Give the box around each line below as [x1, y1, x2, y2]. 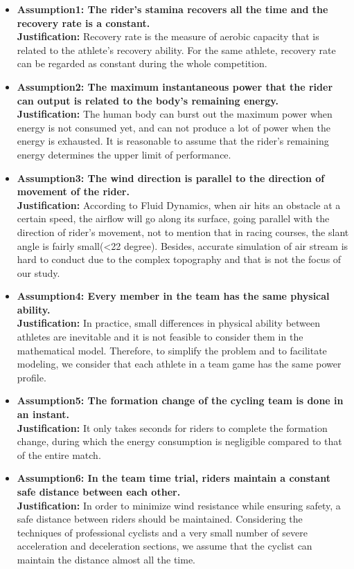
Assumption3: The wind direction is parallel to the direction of [17, 170, 325, 185]
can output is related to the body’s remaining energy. [17, 93, 278, 107]
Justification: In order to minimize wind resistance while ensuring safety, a [17, 498, 341, 512]
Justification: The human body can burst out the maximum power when [17, 107, 333, 121]
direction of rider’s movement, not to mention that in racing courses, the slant [17, 224, 349, 239]
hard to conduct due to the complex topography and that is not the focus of [17, 252, 342, 267]
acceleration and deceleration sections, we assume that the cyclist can [17, 539, 312, 553]
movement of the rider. [17, 184, 130, 199]
